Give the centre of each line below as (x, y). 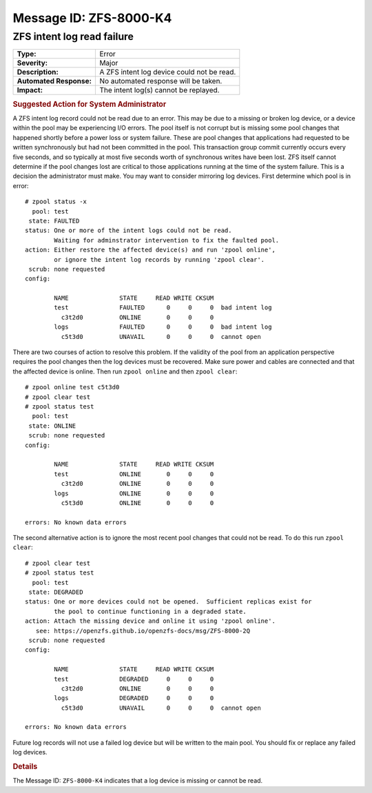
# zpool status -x (56, 202)
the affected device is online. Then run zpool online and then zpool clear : (125, 371)
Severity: (32, 63)
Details (25, 767)
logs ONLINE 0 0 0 (134, 493)
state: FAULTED (54, 221)
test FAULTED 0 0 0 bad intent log (163, 308)
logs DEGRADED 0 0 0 (134, 698)
